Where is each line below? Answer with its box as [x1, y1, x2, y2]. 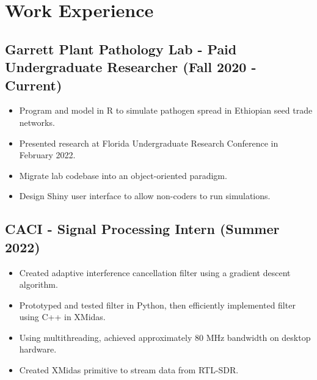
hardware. [19, 343, 57, 356]
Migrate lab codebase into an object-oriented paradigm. [19, 169, 227, 181]
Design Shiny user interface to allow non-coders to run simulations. [19, 189, 271, 202]
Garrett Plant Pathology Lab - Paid [5, 39, 237, 58]
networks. [19, 115, 55, 128]
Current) [5, 75, 62, 94]
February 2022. [19, 148, 76, 161]
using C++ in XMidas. [19, 310, 106, 323]
